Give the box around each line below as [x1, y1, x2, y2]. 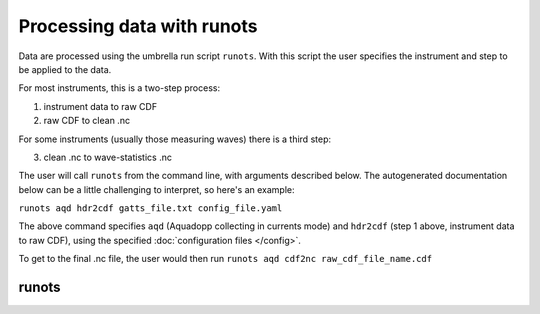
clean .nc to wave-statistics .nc [43, 151, 172, 163]
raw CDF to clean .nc [43, 115, 130, 127]
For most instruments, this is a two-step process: [18, 82, 220, 94]
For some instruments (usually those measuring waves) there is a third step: [18, 133, 332, 145]
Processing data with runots [18, 15, 259, 37]
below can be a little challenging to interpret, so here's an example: [18, 183, 295, 195]
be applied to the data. [18, 63, 112, 75]
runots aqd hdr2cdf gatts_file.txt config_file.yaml [18, 203, 283, 214]
